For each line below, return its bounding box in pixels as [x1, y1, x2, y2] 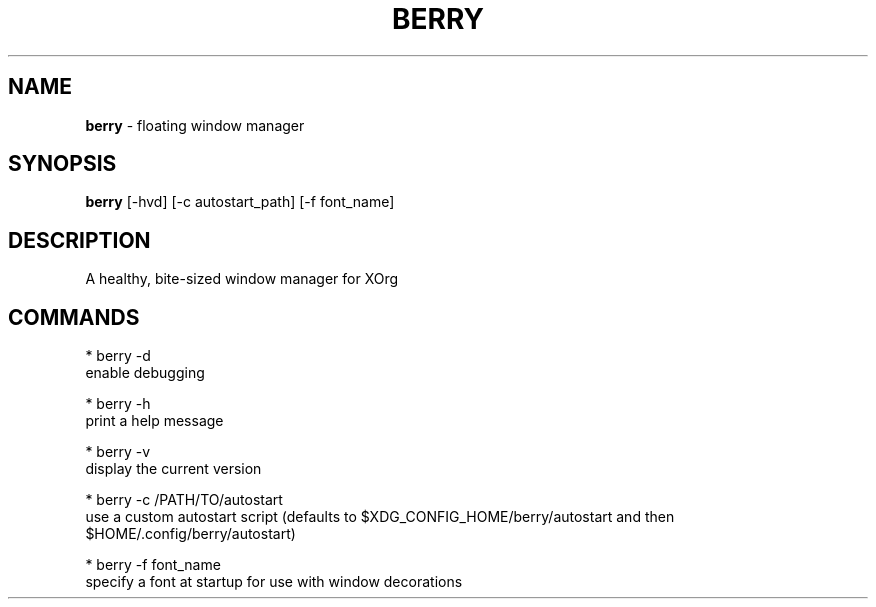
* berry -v [85, 443, 151, 461]
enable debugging [85, 364, 205, 382]
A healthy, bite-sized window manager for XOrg [85, 270, 399, 288]
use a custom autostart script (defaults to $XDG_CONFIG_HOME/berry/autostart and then [85, 508, 675, 526]
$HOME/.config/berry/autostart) [85, 525, 296, 543]
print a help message [85, 412, 224, 430]
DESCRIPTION [8, 227, 151, 253]
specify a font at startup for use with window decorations [85, 573, 463, 591]
